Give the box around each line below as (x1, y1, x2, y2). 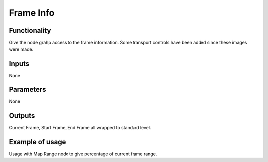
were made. (9, 46, 34, 52)
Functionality (9, 26, 51, 35)
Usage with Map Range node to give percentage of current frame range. (9, 151, 157, 157)
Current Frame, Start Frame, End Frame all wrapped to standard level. (9, 125, 151, 131)
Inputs (9, 60, 30, 68)
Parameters (9, 85, 46, 94)
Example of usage (9, 137, 66, 146)
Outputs (9, 112, 35, 120)
